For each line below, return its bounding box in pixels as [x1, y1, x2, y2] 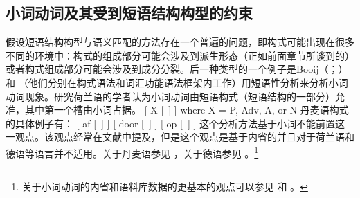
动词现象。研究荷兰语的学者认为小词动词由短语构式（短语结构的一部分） [6, 89, 335, 103]
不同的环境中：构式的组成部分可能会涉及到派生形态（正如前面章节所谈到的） [6, 48, 354, 62]
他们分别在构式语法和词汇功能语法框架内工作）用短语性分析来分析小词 [28, 75, 348, 89]
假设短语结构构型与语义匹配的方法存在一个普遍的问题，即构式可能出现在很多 [6, 35, 354, 49]
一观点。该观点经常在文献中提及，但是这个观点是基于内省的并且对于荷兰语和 [6, 129, 354, 144]
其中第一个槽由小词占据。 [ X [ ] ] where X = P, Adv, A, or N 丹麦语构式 [24, 102, 349, 117]
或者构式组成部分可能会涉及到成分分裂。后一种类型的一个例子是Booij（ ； [6, 62, 339, 76]
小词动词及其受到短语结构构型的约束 [6, 2, 253, 24]
